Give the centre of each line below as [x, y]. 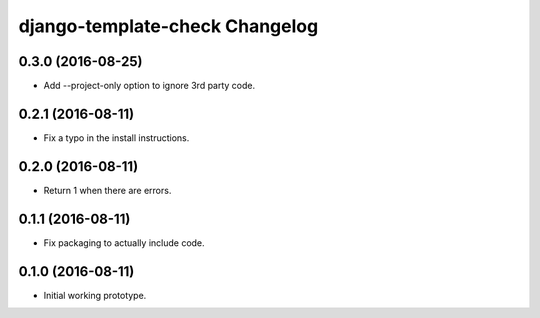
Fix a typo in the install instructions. [116, 137]
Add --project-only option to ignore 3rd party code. [149, 86]
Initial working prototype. [95, 295]
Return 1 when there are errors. [107, 190]
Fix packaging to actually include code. [124, 242]
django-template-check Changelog [168, 26]
